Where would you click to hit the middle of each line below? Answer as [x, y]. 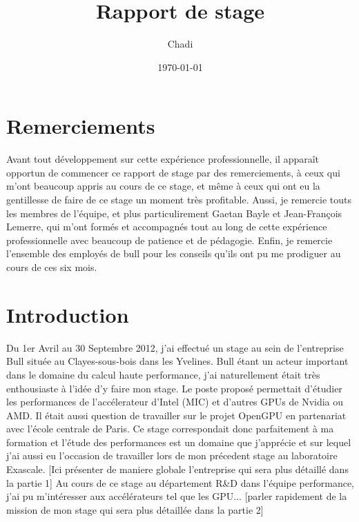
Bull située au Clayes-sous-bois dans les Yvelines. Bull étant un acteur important [177, 361]
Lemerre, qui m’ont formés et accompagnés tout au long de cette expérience [167, 227]
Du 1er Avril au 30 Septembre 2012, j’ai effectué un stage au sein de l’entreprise [175, 347]
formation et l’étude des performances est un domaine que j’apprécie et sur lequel [179, 442]
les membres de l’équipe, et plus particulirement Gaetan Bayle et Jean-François [174, 213]
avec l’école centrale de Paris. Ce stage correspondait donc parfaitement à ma [170, 429]
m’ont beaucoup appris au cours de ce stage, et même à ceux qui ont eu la [163, 186]
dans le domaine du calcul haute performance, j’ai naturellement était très [163, 374]
